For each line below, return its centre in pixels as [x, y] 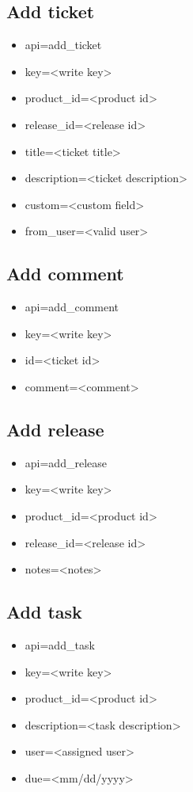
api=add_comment [72, 307]
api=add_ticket [63, 45]
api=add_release [66, 462]
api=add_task [60, 644]
